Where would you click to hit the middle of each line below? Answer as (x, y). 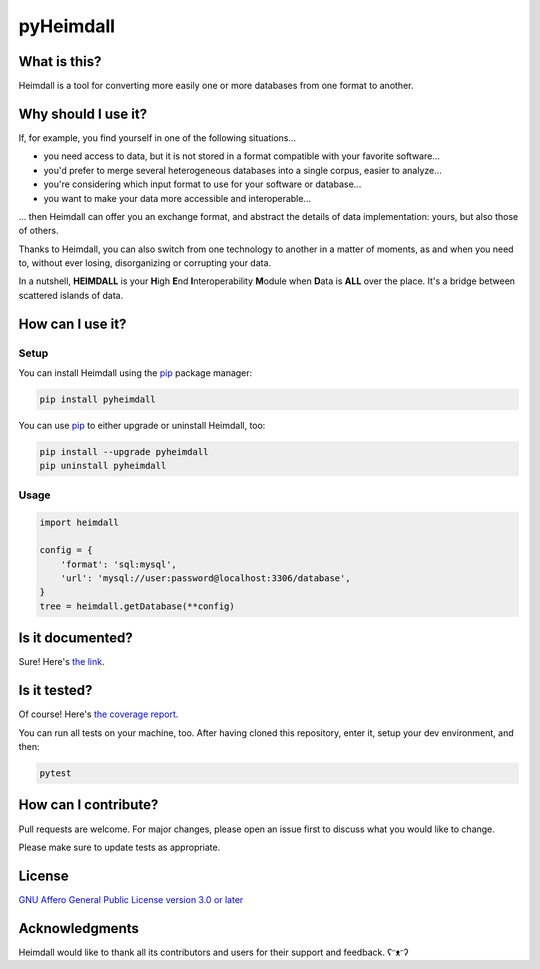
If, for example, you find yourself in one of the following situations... (157, 137)
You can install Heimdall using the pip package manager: (135, 373)
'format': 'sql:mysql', (118, 564)
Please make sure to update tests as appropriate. (119, 847)
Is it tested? (55, 690)
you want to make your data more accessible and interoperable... (177, 198)
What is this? (60, 61)
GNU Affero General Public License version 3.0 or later (131, 899)
